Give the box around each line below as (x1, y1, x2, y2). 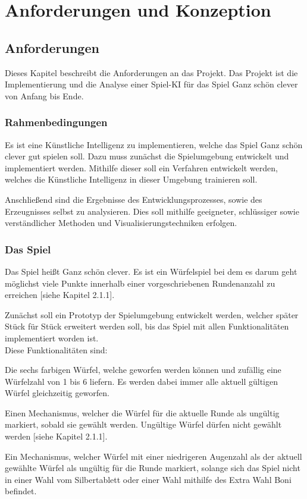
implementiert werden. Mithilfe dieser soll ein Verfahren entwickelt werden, (5, 161, 278, 174)
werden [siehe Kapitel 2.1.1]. (5, 430, 108, 442)
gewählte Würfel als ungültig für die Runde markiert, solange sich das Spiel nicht (5, 462, 300, 474)
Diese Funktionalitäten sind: (5, 343, 108, 356)
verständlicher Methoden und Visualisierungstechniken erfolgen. (5, 216, 237, 229)
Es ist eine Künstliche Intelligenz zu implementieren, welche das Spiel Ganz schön (5, 138, 303, 150)
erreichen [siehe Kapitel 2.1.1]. (5, 288, 115, 301)
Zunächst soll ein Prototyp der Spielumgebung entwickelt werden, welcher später (5, 308, 299, 321)
